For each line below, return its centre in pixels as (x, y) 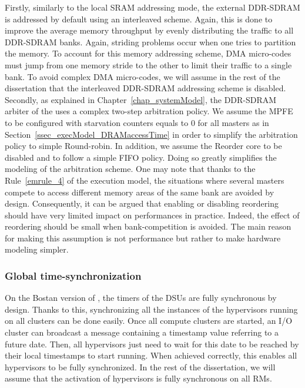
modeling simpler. (37, 249)
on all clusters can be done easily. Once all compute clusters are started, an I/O (149, 321)
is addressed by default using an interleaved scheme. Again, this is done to (139, 19)
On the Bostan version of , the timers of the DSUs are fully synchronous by (141, 298)
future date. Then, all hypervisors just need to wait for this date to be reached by (152, 344)
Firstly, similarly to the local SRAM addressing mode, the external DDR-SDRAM (152, 7)
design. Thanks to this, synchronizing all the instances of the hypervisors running (151, 309)
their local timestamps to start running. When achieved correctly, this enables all (151, 355)
